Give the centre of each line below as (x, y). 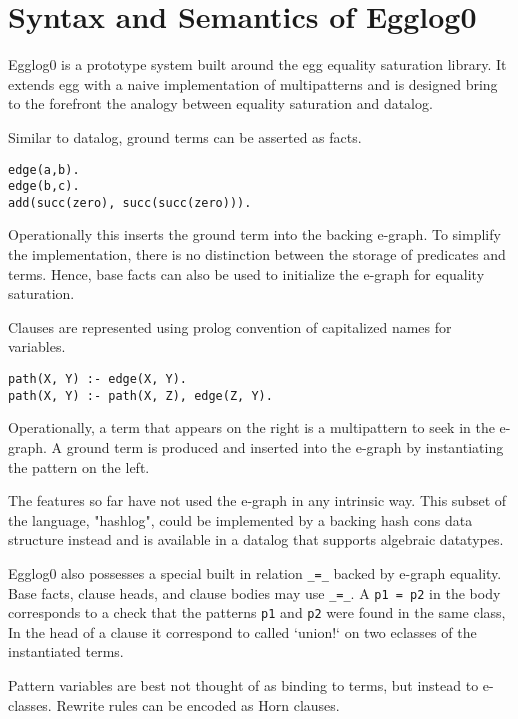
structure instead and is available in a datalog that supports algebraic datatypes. (256, 539)
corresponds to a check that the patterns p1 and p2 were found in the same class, (257, 612)
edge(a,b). (44, 169)
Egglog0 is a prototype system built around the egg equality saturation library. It (257, 64)
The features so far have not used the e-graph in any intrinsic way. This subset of (257, 500)
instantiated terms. (66, 651)
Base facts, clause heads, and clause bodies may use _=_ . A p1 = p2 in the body (254, 592)
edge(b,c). (44, 186)
